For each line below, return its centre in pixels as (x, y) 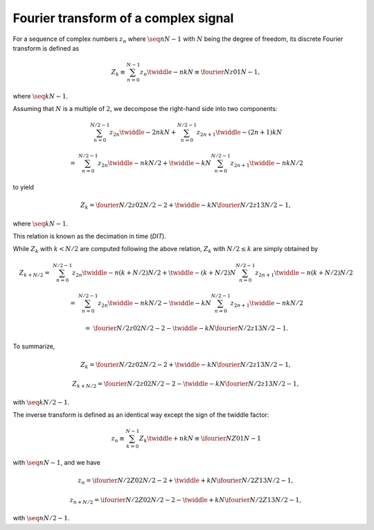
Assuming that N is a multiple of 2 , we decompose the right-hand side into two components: (145, 109)
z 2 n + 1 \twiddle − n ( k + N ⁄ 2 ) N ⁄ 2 (304, 273)
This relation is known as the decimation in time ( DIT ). (89, 236)
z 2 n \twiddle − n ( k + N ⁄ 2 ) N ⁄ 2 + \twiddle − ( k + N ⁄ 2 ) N (154, 273)
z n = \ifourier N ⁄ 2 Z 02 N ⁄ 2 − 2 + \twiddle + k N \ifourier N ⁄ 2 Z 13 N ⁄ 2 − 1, (186, 481)
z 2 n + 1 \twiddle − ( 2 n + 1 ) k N (239, 133)
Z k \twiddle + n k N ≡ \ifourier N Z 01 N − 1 (200, 439)
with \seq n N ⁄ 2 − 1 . (41, 518)
